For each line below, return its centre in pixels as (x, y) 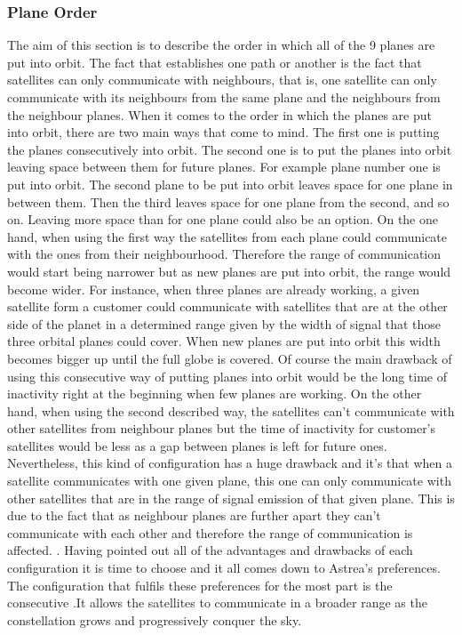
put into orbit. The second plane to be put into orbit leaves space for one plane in (230, 184)
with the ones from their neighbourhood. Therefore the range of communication (224, 254)
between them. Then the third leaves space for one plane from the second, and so (228, 201)
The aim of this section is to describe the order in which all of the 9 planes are (221, 45)
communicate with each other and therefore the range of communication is (210, 532)
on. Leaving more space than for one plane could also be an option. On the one (223, 219)
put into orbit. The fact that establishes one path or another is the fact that (215, 62)
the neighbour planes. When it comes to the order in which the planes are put (219, 114)
